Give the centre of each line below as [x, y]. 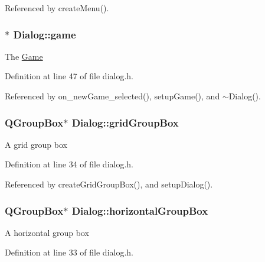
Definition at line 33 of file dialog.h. [69, 252]
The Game [24, 56]
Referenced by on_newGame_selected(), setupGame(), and [112, 96]
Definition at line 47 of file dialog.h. [69, 76]
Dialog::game [45, 34]
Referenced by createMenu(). [57, 8]
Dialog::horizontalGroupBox [140, 210]
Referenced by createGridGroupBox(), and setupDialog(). [109, 184]
